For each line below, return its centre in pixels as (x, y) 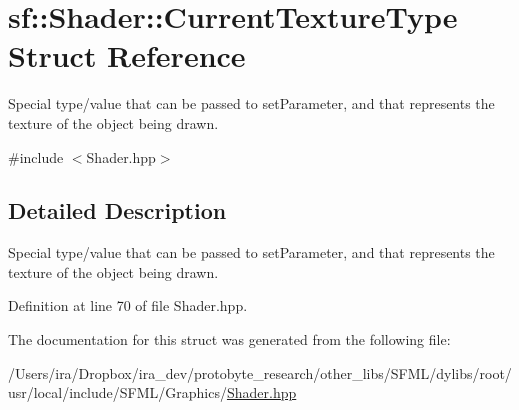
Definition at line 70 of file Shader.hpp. (128, 305)
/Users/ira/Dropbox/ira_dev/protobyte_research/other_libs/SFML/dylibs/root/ (260, 372)
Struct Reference (127, 55)
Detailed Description (117, 210)
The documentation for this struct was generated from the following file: (229, 339)
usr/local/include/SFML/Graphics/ (117, 392)
